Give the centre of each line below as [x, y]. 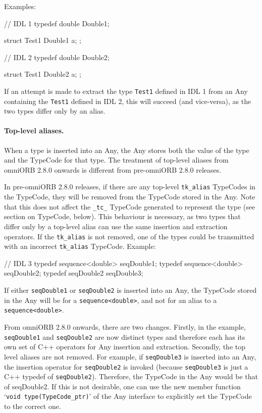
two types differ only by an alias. [55, 111]
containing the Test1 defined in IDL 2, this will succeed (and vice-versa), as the [128, 101]
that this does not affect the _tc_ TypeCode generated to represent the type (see [130, 206]
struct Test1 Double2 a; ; [43, 74]
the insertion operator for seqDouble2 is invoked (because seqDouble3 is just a [126, 366]
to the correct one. [33, 406]
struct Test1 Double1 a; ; [43, 40]
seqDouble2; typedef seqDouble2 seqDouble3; [74, 273]
